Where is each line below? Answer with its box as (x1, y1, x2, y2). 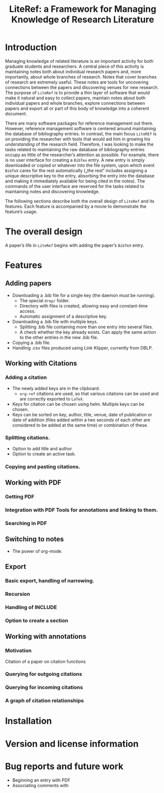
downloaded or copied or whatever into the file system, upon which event (5, 162, 155, 168)
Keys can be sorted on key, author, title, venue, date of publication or (12, 411, 153, 417)
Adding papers (5, 279, 52, 288)
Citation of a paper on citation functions (5, 659, 86, 664)
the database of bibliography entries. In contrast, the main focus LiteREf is (5, 131, 157, 136)
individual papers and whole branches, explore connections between (5, 100, 145, 106)
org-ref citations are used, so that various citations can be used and (19, 391, 159, 396)
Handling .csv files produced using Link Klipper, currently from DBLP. (12, 345, 153, 351)
